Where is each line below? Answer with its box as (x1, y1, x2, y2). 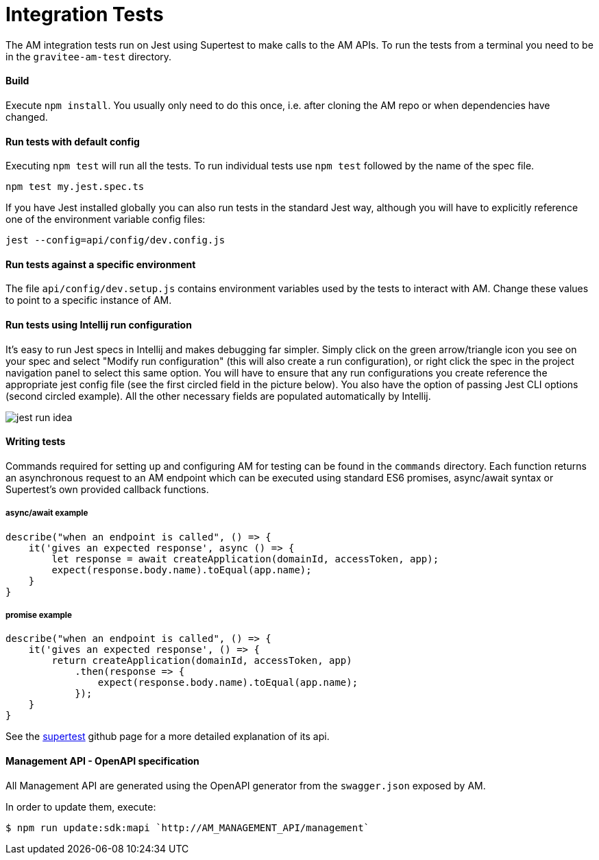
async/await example (5, 508, 88, 518)
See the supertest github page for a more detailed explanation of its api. (5, 730, 330, 743)
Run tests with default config (5, 135, 140, 147)
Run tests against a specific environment (5, 258, 196, 270)
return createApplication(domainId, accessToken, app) (51, 655, 352, 667)
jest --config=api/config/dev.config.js (5, 235, 225, 246)
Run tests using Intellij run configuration (5, 319, 192, 331)
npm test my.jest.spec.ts (5, 181, 145, 193)
